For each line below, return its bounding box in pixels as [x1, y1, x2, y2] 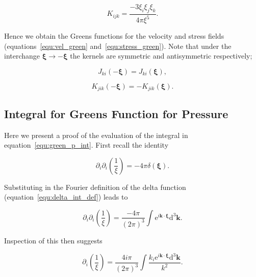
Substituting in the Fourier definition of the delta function [4, 181, 186, 192]
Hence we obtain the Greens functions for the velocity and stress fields [4, 31, 224, 41]
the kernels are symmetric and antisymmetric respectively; [70, 50, 252, 61]
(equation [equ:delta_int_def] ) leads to [4, 191, 128, 202]
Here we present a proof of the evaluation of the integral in [4, 129, 188, 140]
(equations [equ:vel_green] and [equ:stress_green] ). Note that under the [4, 40, 232, 51]
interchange [4, 50, 40, 61]
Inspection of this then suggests [4, 235, 103, 245]
